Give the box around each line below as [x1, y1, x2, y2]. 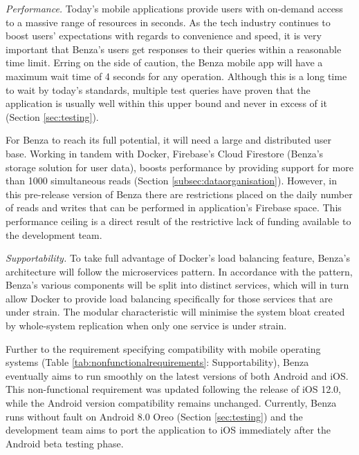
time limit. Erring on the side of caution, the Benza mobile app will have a [6, 55, 323, 70]
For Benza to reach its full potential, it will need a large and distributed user [6, 133, 332, 147]
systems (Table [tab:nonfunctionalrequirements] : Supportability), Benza [6, 355, 309, 369]
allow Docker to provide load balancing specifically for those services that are [6, 291, 333, 305]
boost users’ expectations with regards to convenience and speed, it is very [6, 28, 322, 43]
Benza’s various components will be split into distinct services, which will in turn [6, 278, 349, 292]
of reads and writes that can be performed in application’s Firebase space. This [6, 200, 342, 215]
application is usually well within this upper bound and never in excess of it [6, 96, 327, 110]
